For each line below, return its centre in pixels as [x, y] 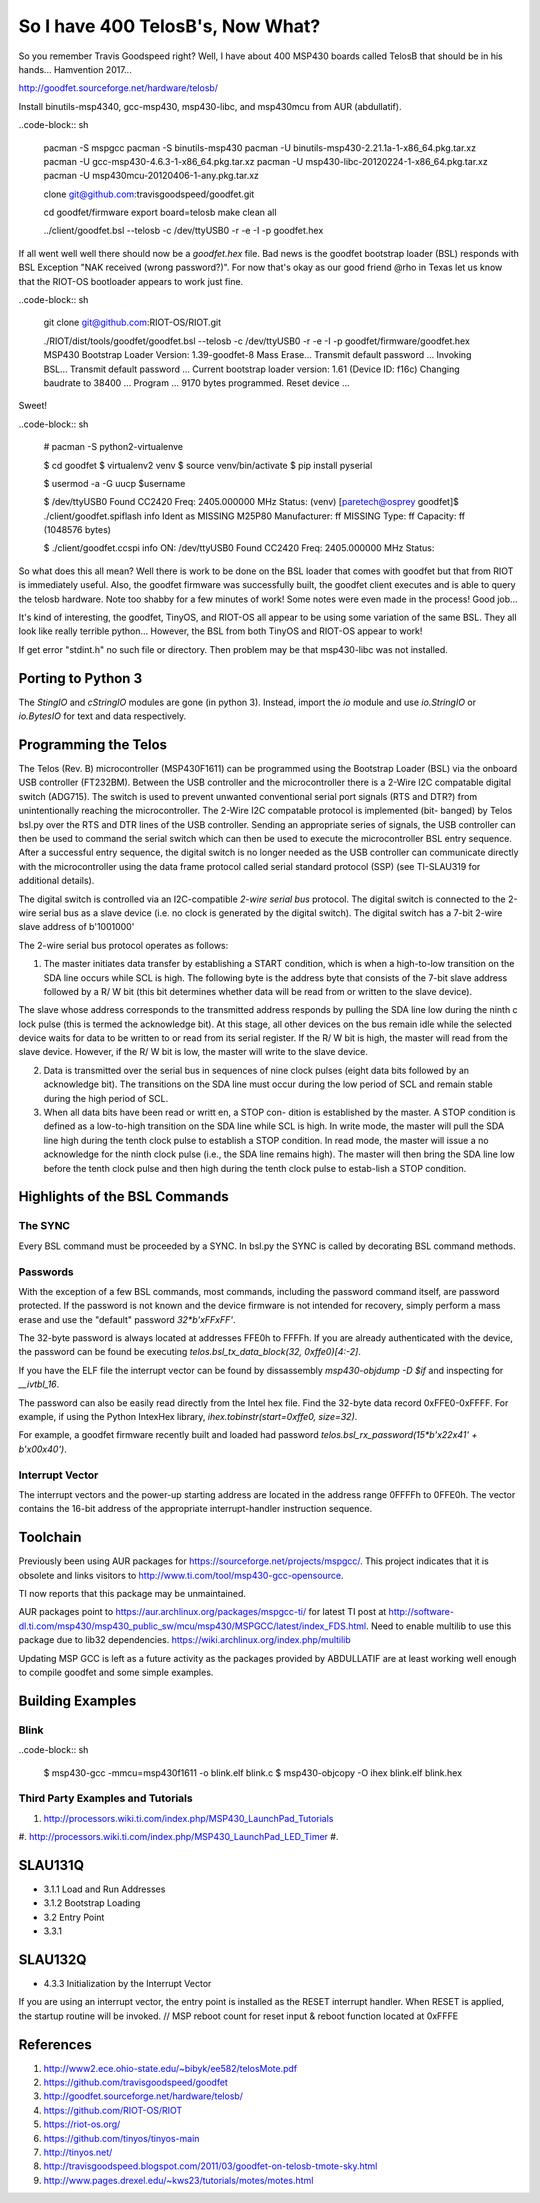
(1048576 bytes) [77, 530]
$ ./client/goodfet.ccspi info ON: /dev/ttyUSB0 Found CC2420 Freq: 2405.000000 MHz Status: [239, 548]
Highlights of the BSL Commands [123, 1196]
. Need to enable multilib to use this [438, 1626]
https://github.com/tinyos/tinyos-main [121, 2138]
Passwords [46, 1272]
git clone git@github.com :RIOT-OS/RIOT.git [132, 322]
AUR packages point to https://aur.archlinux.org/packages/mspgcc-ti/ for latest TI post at [202, 1612]
